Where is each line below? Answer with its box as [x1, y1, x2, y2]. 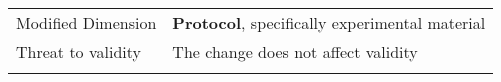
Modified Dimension [16, 11, 157, 34]
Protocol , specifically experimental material [172, 11, 486, 34]
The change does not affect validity [172, 40, 418, 63]
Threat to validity [16, 40, 141, 63]
